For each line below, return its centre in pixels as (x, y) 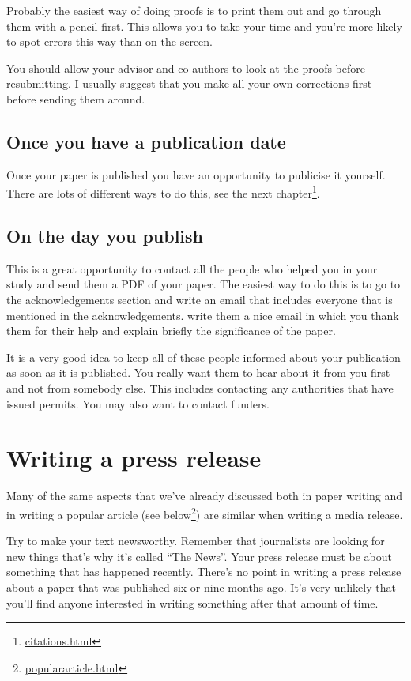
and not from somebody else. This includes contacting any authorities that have (200, 388)
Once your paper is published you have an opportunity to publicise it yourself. (196, 174)
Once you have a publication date (146, 141)
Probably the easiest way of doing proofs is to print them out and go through (194, 10)
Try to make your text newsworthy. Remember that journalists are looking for (196, 541)
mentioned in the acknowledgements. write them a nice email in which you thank (203, 315)
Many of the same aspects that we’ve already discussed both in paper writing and (205, 496)
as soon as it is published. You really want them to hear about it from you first (198, 372)
